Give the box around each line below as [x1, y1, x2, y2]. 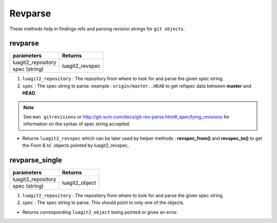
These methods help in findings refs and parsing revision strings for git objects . [9, 26, 185, 32]
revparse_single [9, 156, 63, 164]
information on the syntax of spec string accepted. [23, 121, 131, 127]
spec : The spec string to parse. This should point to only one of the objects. [22, 199, 185, 206]
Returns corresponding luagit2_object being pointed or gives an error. [22, 209, 178, 215]
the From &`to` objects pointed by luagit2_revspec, [22, 142, 129, 148]
